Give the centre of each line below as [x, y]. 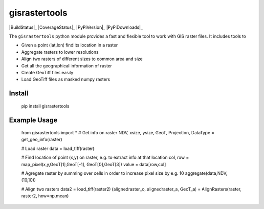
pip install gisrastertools [45, 106]
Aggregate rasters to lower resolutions [60, 52]
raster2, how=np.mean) [45, 196]
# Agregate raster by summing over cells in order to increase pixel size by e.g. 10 [103, 173]
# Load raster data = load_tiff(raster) [58, 148]
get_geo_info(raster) [42, 140]
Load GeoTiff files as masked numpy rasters [66, 79]
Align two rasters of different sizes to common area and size [82, 59]
